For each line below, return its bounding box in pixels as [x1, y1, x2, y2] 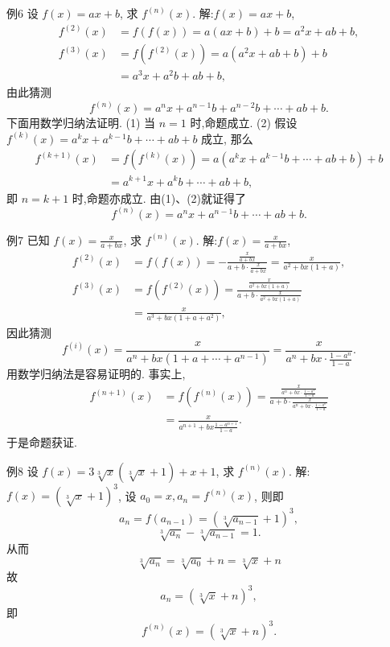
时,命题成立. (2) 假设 [190, 114, 298, 131]
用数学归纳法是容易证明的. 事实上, [6, 365, 186, 381]
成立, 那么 [201, 130, 253, 146]
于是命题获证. [6, 434, 77, 451]
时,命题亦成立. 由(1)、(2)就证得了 [72, 189, 247, 206]
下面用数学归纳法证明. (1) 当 [6, 114, 156, 131]
